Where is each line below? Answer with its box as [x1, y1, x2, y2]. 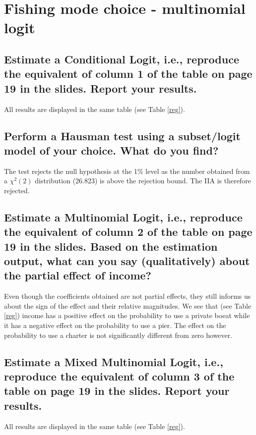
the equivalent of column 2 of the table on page [4, 224, 253, 239]
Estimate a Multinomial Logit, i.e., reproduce [4, 209, 243, 224]
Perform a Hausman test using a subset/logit [4, 128, 241, 143]
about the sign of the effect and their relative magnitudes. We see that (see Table [4, 300, 252, 311]
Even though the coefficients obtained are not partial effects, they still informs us [4, 291, 251, 301]
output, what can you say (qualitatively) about [4, 253, 250, 269]
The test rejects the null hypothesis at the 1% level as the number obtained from [4, 165, 250, 176]
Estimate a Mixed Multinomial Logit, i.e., [4, 354, 223, 369]
